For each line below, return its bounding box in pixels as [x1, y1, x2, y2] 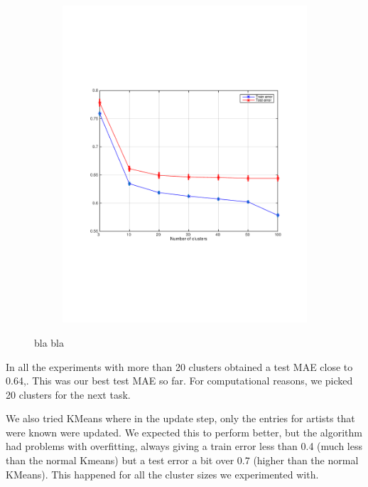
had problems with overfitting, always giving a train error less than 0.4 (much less [6, 439, 362, 454]
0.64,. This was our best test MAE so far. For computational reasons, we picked [6, 373, 353, 388]
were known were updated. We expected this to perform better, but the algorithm [6, 424, 362, 439]
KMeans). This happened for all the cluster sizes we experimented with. [6, 466, 319, 481]
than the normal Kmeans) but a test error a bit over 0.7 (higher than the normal [6, 453, 359, 468]
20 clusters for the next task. [6, 387, 131, 402]
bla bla [34, 335, 65, 350]
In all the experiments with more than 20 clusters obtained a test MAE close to [6, 359, 353, 374]
